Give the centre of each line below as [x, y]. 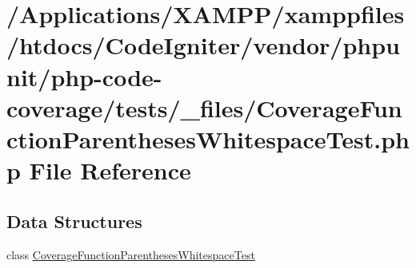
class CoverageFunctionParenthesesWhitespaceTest [131, 254]
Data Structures [74, 221]
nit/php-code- [84, 76]
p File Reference [99, 170]
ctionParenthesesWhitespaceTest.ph [208, 138]
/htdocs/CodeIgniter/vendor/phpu [203, 45]
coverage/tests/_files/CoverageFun [204, 107]
